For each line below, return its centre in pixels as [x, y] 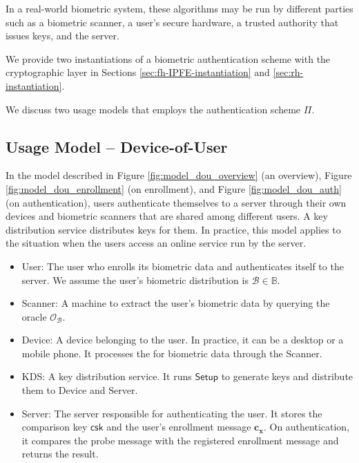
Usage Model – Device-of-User [117, 146]
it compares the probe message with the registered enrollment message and [180, 440]
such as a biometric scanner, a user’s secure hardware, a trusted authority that [172, 22]
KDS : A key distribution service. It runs [107, 376]
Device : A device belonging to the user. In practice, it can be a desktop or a [183, 340]
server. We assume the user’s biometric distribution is [135, 280]
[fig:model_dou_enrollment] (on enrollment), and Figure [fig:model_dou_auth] [174, 188]
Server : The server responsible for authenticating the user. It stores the [172, 413]
